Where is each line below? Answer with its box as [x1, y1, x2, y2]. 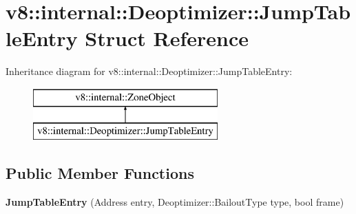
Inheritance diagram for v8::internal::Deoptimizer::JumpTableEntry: [6, 64, 293, 78]
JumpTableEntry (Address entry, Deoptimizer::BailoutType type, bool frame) [6, 195, 344, 209]
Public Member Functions [6, 162, 194, 184]
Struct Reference [85, 24, 249, 52]
